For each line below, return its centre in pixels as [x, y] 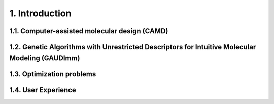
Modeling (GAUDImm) [45, 58]
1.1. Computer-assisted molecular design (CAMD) [89, 31]
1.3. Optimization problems [53, 74]
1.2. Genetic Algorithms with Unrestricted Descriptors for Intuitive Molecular [133, 47]
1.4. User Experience [43, 90]
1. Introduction [40, 13]
